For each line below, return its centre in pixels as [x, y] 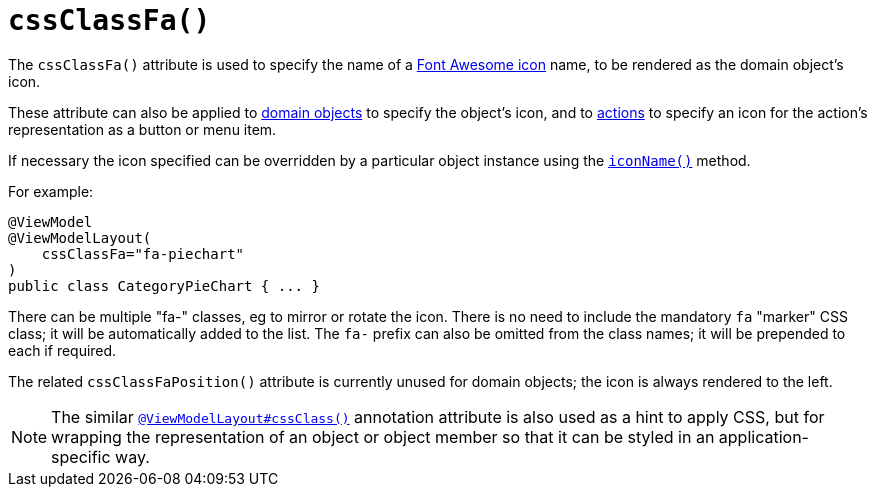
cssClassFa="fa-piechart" [143, 253]
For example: [51, 191]
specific [81, 456]
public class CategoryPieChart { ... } [164, 285]
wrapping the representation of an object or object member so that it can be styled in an [383, 436]
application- [763, 436]
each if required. [62, 350]
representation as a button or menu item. [142, 129]
